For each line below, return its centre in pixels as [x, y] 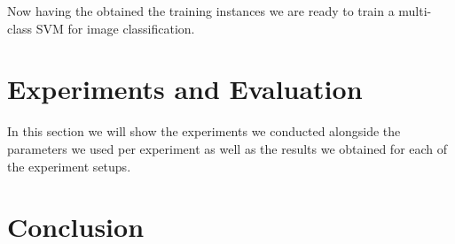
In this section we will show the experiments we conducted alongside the [204, 131]
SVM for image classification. [115, 28]
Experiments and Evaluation [185, 89]
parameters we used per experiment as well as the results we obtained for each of [227, 148]
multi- [415, 11]
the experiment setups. [69, 166]
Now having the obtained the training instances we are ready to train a [201, 11]
